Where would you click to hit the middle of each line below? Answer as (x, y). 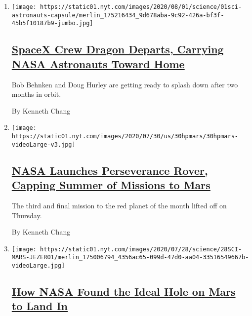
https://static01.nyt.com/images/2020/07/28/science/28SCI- (141, 249)
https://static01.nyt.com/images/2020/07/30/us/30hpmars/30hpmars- (125, 136)
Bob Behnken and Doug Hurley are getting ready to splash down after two (125, 84)
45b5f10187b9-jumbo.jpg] (52, 23)
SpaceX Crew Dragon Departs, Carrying (118, 49)
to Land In (40, 306)
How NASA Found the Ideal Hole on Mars (124, 292)
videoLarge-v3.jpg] (43, 144)
